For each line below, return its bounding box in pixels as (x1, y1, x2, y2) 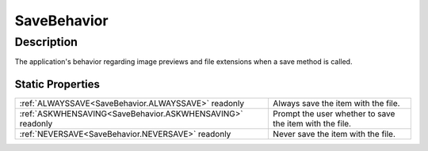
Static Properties (14, 77, 101, 91)
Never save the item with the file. (273, 129, 396, 140)
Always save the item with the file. (273, 98, 400, 109)
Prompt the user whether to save (273, 108, 396, 119)
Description (14, 35, 78, 49)
